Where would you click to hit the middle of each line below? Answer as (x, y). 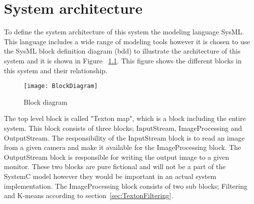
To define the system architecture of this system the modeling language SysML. (124, 32)
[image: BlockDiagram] (61, 86)
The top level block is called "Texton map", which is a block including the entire (125, 118)
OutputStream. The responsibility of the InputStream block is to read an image (124, 137)
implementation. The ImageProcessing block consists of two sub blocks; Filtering (126, 186)
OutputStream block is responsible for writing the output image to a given (117, 157)
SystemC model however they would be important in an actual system (110, 176)
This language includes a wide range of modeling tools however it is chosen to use (127, 41)
